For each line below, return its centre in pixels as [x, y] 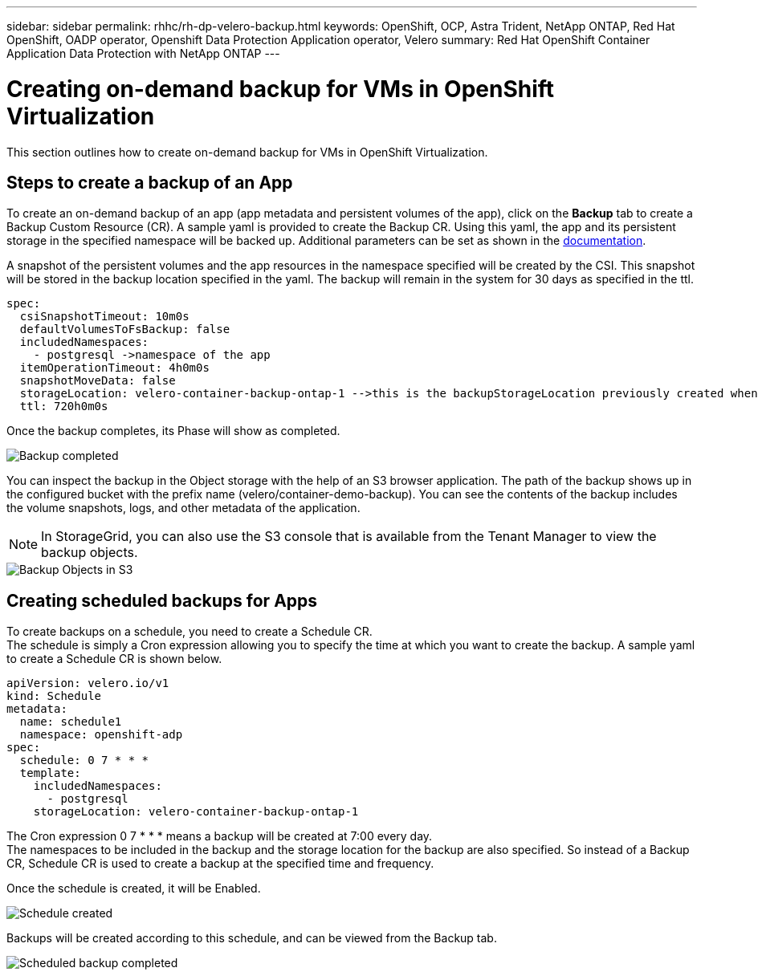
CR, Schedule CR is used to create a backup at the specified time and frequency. [220, 864]
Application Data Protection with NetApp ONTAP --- [143, 53]
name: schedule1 [71, 722]
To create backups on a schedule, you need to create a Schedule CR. [189, 632]
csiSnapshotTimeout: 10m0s [104, 317]
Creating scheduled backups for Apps [162, 600]
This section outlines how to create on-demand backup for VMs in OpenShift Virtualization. [247, 152]
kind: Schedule [54, 696]
